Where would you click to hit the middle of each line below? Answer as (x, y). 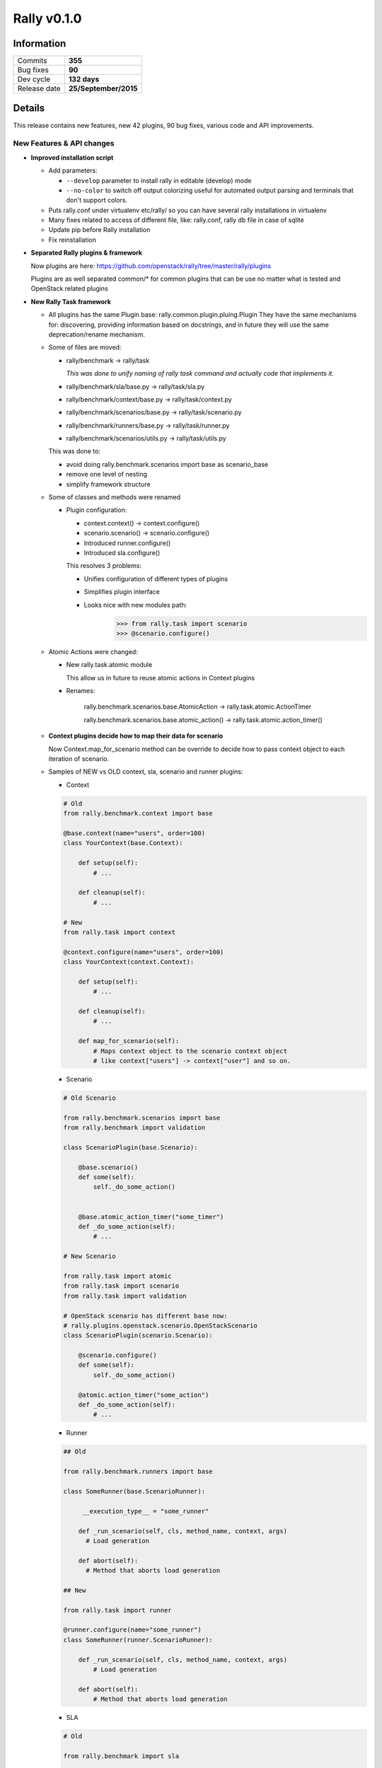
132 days (84, 79)
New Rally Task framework (71, 301)
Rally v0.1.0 (47, 18)
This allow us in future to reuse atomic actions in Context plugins (160, 677)
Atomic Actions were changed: (93, 651)
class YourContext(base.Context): (123, 843)
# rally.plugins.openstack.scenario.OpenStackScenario (160, 1325)
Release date (39, 88)
